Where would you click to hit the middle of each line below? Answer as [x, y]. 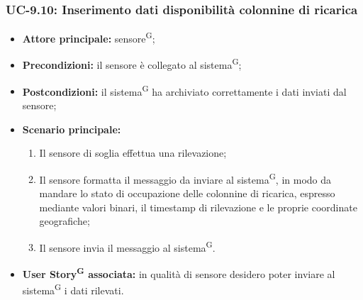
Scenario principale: [72, 129]
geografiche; [65, 221]
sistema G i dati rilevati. [73, 289]
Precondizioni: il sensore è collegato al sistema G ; [132, 64]
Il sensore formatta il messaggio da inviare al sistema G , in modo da [185, 178]
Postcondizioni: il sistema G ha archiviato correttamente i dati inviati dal [184, 90]
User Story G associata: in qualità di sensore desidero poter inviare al [179, 273]
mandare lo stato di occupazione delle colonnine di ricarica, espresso [187, 193]
